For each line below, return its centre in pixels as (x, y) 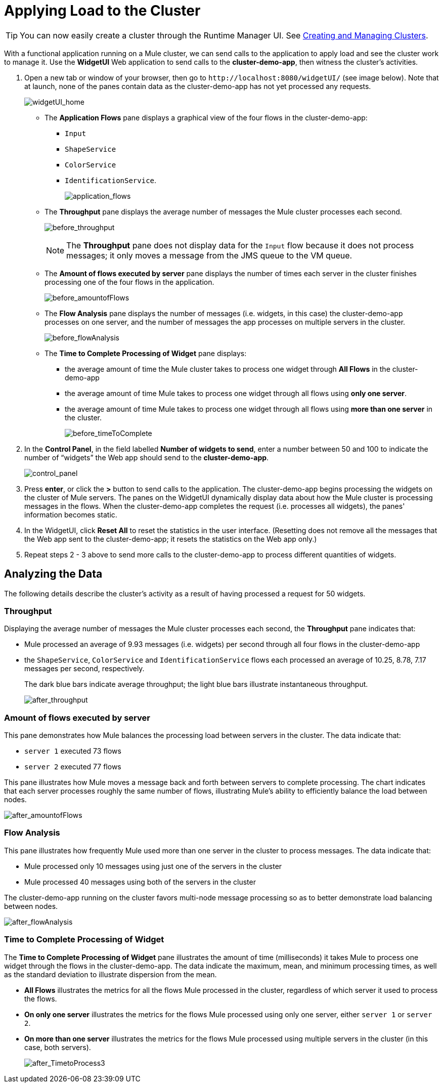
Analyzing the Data (53, 574)
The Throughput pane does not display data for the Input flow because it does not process (240, 245)
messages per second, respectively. (84, 669)
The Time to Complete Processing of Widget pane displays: (146, 353)
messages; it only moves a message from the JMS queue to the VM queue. (209, 255)
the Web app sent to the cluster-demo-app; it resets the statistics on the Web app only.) (171, 539)
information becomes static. (71, 514)
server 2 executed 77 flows (73, 767)
